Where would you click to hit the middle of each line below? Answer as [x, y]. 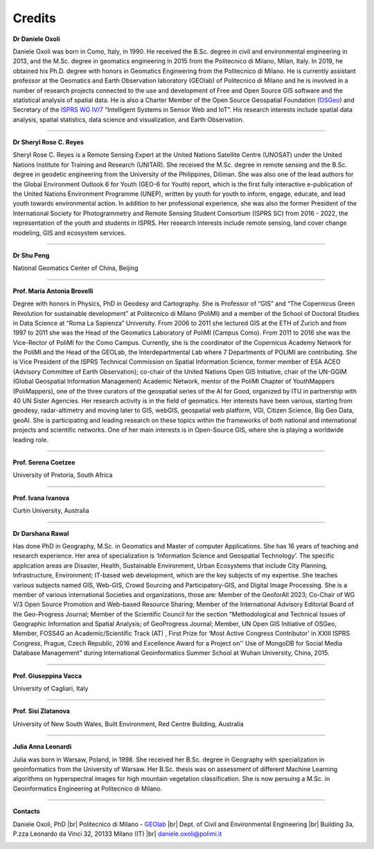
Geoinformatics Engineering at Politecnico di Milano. [88, 789]
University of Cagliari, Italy [51, 689]
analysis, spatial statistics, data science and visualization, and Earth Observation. [128, 119]
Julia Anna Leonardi [42, 747]
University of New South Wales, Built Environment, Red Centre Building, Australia [128, 724]
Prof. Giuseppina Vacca [47, 675]
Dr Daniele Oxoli [36, 39]
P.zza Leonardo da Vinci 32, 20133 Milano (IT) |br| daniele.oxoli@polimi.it [117, 834]
